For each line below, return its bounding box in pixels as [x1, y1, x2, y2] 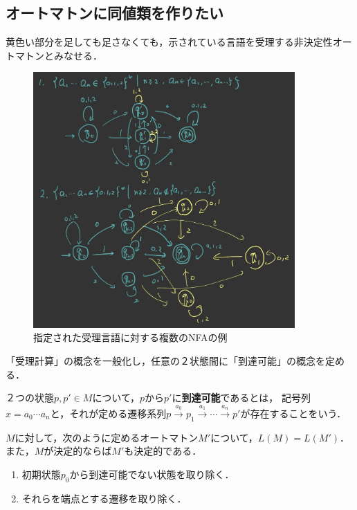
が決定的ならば [44, 444, 112, 458]
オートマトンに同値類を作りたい [6, 2, 223, 24]
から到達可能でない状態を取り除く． [69, 466, 235, 481]
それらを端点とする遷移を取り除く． [21, 491, 187, 505]
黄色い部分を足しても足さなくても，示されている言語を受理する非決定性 [6, 35, 333, 49]
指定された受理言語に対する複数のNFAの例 [33, 330, 228, 345]
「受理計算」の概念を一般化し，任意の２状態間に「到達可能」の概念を [6, 354, 325, 368]
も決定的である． [124, 444, 202, 458]
